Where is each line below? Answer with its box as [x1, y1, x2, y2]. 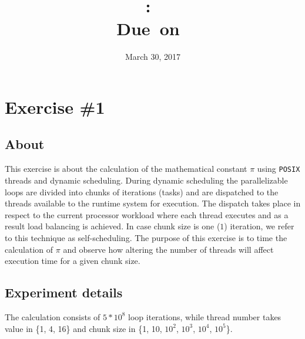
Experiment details [5, 283, 123, 301]
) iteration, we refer [224, 220, 294, 232]
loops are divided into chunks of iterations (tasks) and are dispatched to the [5, 185, 279, 198]
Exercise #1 [5, 94, 105, 118]
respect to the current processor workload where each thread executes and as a [5, 208, 289, 221]
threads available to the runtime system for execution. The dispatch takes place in [5, 197, 301, 209]
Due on [116, 16, 180, 40]
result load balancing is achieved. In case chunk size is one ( [5, 220, 220, 232]
